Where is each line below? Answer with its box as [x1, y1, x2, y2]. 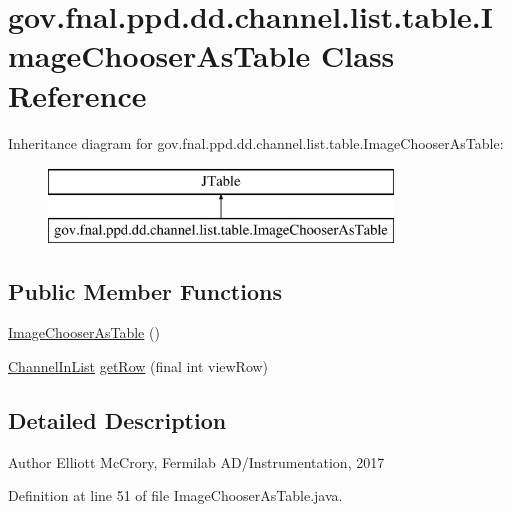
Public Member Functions [8, 275, 282, 306]
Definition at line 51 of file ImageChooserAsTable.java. [8, 485, 343, 506]
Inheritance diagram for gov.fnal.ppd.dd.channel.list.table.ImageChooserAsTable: [8, 132, 504, 153]
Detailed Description [8, 405, 227, 436]
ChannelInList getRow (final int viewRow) [8, 356, 269, 377]
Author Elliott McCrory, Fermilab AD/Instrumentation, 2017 [8, 451, 385, 472]
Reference [8, 74, 147, 115]
